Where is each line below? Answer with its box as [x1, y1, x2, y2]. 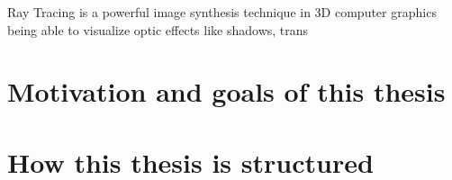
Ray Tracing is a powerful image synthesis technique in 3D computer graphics [7, 3, 437, 21]
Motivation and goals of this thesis [7, 73, 446, 110]
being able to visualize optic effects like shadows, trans [7, 20, 309, 39]
